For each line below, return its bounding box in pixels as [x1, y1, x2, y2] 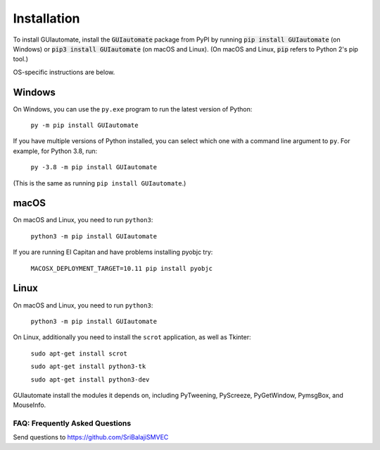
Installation [13, 11, 80, 26]
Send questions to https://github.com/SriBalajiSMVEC [13, 433, 169, 442]
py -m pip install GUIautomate [30, 121, 139, 130]
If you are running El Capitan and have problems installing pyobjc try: [13, 248, 213, 257]
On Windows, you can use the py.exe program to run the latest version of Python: [13, 104, 253, 113]
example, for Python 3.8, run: [13, 147, 98, 155]
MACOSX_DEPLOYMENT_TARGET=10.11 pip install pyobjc [30, 264, 213, 272]
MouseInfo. [13, 401, 46, 409]
